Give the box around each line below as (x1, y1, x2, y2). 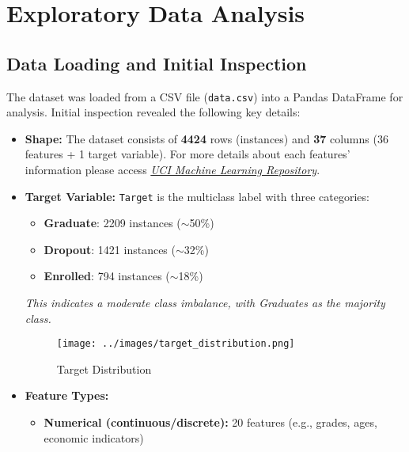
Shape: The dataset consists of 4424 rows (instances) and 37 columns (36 (25, 130, 388, 146)
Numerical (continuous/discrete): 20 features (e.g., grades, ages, (44, 414, 377, 431)
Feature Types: (25, 387, 109, 404)
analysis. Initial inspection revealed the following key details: (6, 104, 301, 120)
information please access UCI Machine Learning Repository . (25, 161, 320, 178)
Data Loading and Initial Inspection (6, 51, 307, 75)
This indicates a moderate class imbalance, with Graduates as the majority (25, 294, 385, 311)
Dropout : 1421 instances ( (44, 241, 176, 257)
